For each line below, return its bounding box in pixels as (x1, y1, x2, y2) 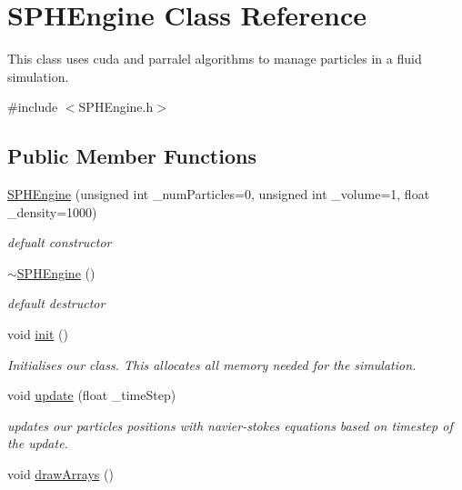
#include (7, 97, 58, 116)
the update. (7, 434, 68, 453)
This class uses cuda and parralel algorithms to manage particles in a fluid (7, 49, 422, 68)
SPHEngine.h (78, 97, 154, 116)
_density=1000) (7, 202, 97, 221)
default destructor (7, 294, 105, 313)
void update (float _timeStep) (7, 385, 176, 405)
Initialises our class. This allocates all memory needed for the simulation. (7, 355, 417, 374)
